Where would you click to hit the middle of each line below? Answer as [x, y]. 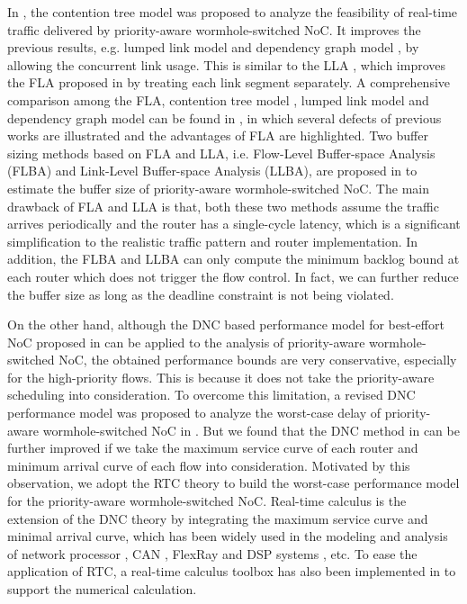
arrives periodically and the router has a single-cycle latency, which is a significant [234, 224]
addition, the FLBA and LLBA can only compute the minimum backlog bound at [233, 259]
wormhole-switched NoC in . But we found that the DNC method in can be [251, 430]
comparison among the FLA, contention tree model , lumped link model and [218, 99]
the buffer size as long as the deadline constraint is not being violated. [201, 294]
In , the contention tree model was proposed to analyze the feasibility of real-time [233, 12]
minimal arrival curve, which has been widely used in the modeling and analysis [228, 536]
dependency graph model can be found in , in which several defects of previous [225, 117]
